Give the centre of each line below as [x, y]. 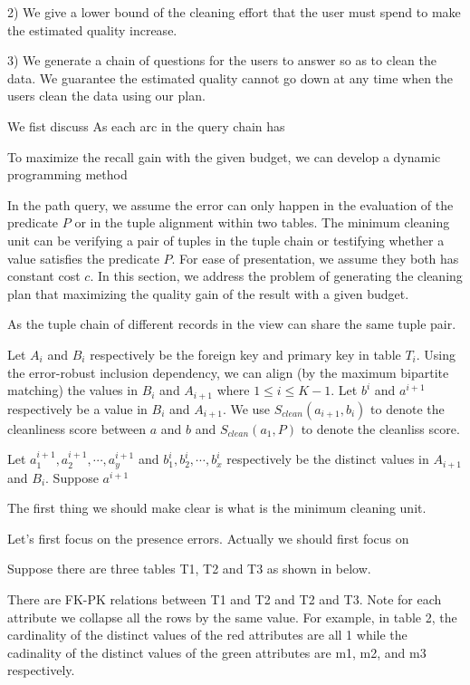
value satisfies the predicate [83, 258]
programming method [67, 174]
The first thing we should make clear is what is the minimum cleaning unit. [217, 508]
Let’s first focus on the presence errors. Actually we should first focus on [208, 538]
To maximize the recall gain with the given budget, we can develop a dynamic [224, 156]
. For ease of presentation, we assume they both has [315, 258]
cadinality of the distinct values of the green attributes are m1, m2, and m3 [217, 652]
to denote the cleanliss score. [380, 428]
